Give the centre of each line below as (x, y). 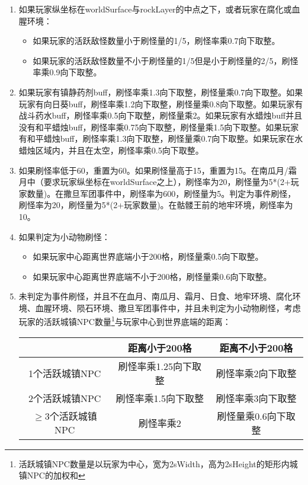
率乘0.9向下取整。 (67, 72)
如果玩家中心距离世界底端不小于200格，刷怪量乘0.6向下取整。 (152, 276)
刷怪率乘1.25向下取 (160, 366)
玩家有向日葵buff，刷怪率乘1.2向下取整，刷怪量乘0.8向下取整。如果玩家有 (161, 103)
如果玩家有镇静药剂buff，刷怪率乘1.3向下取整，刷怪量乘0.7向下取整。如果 (161, 92)
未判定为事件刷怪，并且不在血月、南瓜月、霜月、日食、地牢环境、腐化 (155, 296)
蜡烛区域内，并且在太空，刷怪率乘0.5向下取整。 (111, 150)
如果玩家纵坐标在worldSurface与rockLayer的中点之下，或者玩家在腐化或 (155, 9)
